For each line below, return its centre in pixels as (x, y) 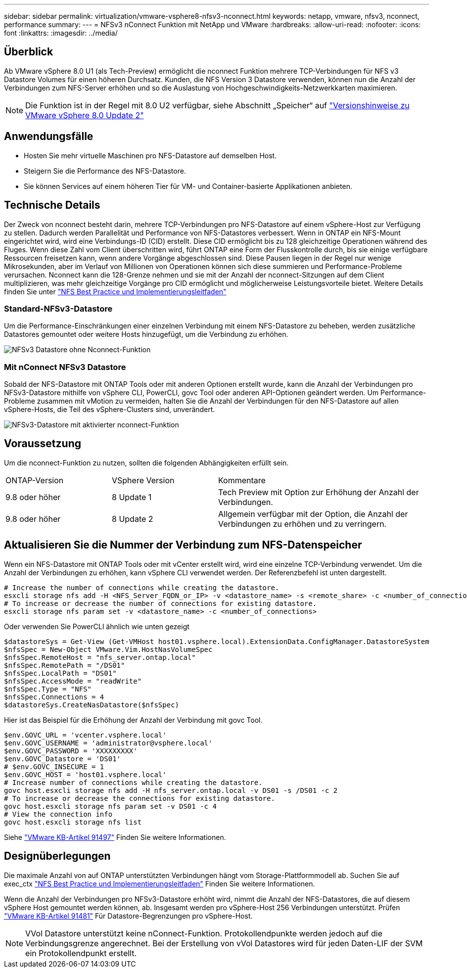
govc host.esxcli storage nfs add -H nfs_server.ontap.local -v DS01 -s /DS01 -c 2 (171, 790)
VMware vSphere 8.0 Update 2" (85, 115)
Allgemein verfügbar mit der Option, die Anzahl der (313, 514)
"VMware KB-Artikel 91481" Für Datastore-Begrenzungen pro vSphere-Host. (128, 916)
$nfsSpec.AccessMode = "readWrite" (73, 681)
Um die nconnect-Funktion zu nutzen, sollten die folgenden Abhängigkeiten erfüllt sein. (146, 463)
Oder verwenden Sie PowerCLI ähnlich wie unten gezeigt (97, 626)
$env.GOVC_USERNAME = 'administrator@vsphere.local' (108, 743)
